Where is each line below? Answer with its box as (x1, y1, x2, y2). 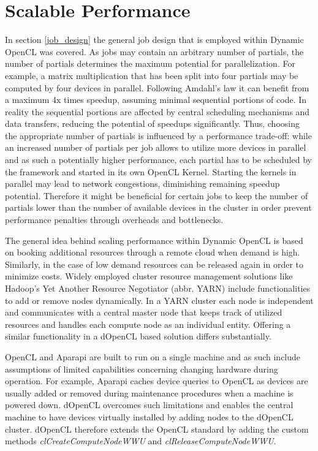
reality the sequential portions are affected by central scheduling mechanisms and (5, 105, 310, 118)
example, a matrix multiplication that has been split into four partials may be (5, 69, 298, 81)
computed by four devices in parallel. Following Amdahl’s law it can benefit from (5, 81, 309, 94)
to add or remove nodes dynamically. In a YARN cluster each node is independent (5, 294, 314, 306)
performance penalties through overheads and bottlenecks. (5, 213, 224, 226)
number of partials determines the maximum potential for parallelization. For (5, 57, 295, 70)
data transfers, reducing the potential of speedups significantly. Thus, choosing (5, 117, 300, 130)
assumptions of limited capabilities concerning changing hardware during (5, 362, 278, 375)
